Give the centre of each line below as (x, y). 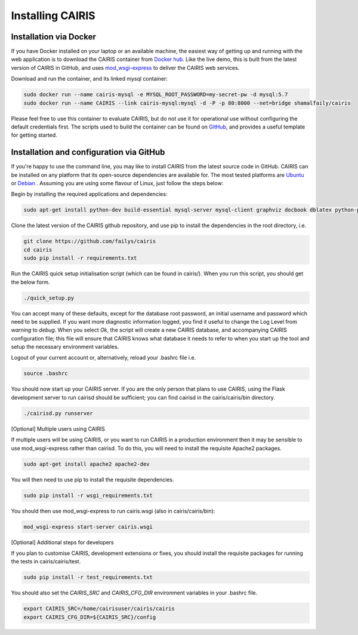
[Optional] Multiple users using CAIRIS (58, 429)
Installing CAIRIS (53, 16)
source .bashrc (46, 374)
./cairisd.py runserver (58, 413)
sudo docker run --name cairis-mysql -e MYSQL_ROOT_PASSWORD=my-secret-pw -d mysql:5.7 (156, 95)
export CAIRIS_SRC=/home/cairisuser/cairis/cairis (99, 609)
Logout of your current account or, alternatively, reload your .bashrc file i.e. (104, 358)
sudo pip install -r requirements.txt (80, 258)
